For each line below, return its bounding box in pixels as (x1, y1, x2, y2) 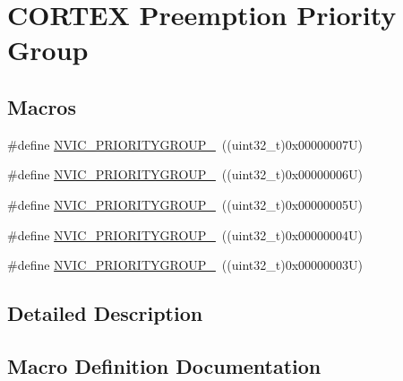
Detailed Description (7, 299, 203, 327)
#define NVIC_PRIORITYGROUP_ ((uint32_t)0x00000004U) (7, 225, 363, 244)
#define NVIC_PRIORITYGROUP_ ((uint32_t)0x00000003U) (7, 255, 363, 274)
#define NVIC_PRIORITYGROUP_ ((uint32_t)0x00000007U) (7, 134, 363, 153)
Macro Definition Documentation (7, 351, 322, 379)
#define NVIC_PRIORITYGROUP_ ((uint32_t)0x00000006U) (7, 165, 363, 184)
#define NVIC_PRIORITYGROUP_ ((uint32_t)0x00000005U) (7, 195, 363, 213)
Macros (7, 92, 76, 120)
